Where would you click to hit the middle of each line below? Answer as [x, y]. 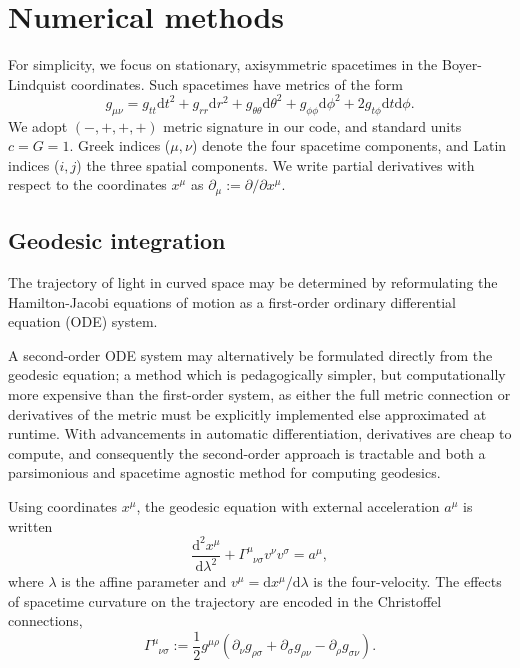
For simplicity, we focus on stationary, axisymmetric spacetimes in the [223, 64]
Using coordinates [63, 505]
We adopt [38, 125]
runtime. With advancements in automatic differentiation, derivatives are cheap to [260, 433]
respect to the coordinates [87, 184]
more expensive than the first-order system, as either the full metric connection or [259, 394]
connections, [45, 620]
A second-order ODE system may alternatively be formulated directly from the [250, 354]
